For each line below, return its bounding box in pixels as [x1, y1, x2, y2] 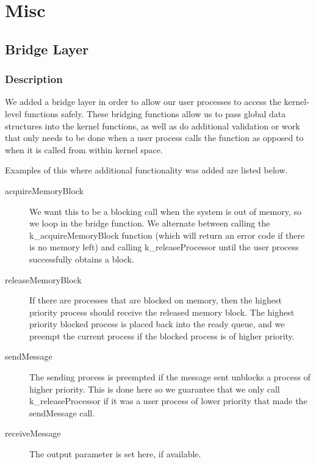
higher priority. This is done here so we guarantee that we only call [29, 382, 280, 395]
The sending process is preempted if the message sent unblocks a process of [29, 371, 311, 383]
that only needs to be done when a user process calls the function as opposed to [5, 131, 304, 144]
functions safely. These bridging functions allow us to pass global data [24, 107, 286, 120]
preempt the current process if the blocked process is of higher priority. [29, 329, 295, 342]
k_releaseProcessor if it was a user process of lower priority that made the [29, 394, 307, 407]
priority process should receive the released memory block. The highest [29, 305, 295, 318]
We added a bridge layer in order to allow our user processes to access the [5, 95, 281, 108]
